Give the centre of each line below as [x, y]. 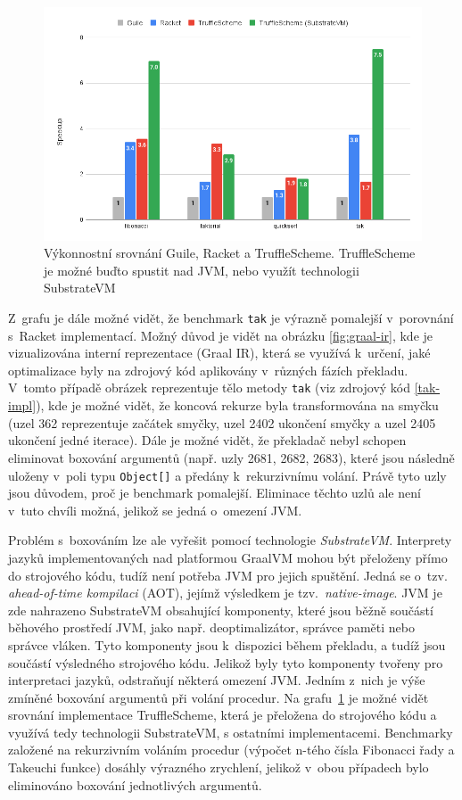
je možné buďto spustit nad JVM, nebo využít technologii [202, 270]
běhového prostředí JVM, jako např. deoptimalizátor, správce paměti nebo [211, 627]
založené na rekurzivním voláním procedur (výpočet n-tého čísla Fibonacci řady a [231, 750]
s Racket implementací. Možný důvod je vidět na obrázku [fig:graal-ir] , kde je [221, 335]
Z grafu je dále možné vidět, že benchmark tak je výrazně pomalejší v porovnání [231, 318]
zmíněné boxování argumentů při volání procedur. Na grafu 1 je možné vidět [219, 697]
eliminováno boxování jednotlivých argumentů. [135, 784]
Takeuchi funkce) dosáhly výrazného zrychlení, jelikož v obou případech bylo [219, 767]
